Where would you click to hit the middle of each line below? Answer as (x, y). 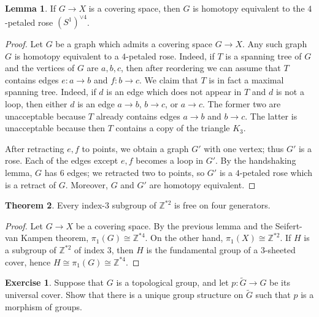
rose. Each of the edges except (62, 160)
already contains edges (138, 116)
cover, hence (28, 262)
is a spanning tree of (263, 55)
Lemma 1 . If (31, 8)
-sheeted (280, 250)
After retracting (35, 148)
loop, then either (36, 104)
